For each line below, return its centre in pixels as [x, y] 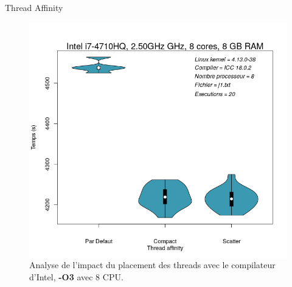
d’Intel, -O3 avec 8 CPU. [76, 277]
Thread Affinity [34, 7]
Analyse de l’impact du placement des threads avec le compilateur [152, 265]
